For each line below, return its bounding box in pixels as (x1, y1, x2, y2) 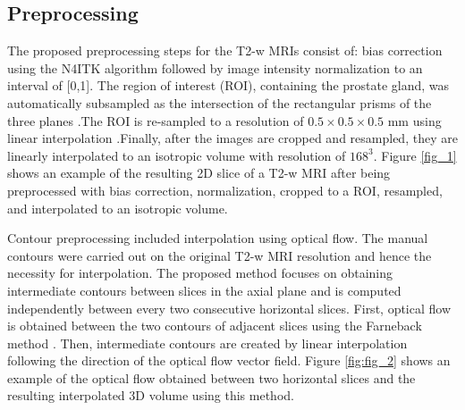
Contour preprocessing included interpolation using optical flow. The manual (7, 229, 428, 247)
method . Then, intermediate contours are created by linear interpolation (7, 333, 408, 352)
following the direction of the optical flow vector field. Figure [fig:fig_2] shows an (7, 351, 451, 370)
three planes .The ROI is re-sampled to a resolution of (7, 111, 304, 130)
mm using (387, 111, 442, 130)
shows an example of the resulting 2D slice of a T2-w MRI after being (7, 163, 391, 182)
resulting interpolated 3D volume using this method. (7, 386, 294, 405)
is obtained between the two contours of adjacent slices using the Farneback (7, 316, 422, 335)
